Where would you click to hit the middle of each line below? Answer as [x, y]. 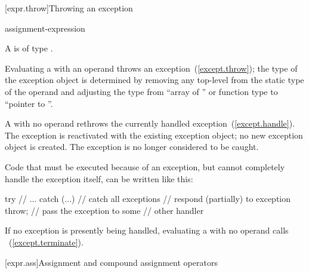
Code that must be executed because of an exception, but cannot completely [145, 166]
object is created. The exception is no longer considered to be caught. [132, 147]
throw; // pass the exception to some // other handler [104, 210]
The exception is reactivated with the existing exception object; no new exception [154, 135]
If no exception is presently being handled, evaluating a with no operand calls [147, 230]
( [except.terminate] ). [46, 242]
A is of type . [29, 48]
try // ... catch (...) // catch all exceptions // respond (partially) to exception [148, 199]
